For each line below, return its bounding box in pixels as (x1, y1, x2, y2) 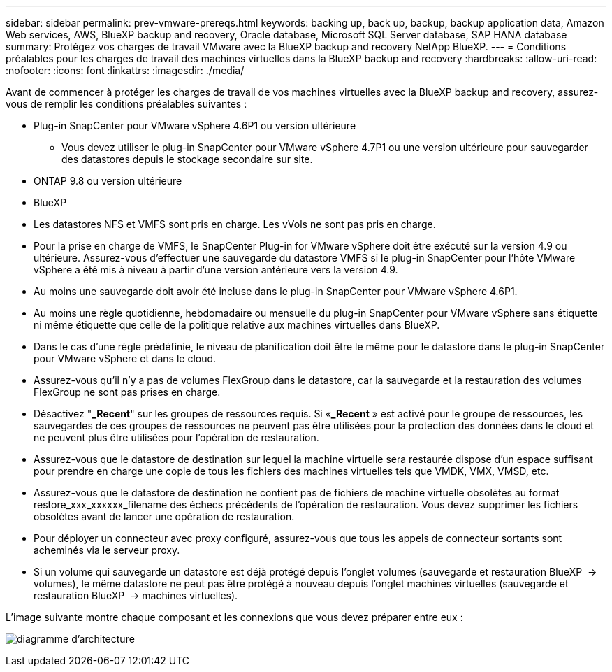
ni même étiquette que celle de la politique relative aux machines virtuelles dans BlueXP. (34, 319, 440, 331)
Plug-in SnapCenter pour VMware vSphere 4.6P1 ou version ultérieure (34, 120, 356, 131)
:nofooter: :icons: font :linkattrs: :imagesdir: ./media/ (6, 64, 245, 76)
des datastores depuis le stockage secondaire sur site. (61, 153, 313, 165)
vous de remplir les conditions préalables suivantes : (6, 98, 247, 110)
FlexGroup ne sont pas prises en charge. (34, 386, 221, 398)
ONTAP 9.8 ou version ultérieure (34, 175, 182, 187)
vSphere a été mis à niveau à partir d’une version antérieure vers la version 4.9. (34, 264, 398, 276)
